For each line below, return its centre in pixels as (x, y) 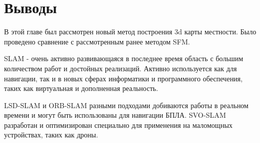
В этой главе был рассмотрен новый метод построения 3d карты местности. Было (130, 32)
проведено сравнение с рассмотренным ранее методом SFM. (97, 41)
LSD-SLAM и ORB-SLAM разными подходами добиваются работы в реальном (126, 105)
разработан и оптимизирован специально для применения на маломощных (118, 125)
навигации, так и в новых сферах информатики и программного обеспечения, (123, 78)
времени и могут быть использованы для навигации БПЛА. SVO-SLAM (115, 115)
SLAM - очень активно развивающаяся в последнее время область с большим (124, 58)
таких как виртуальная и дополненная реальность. (81, 88)
